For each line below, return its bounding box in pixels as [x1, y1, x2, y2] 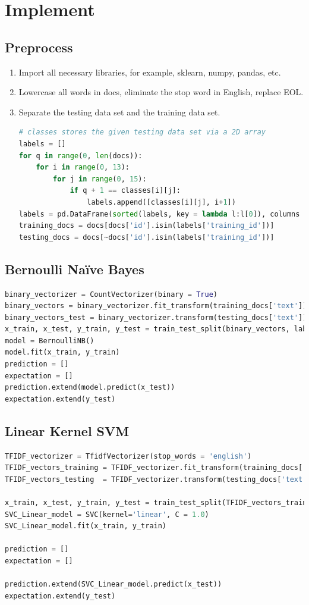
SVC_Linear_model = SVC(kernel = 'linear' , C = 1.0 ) [5, 510, 209, 519]
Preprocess [5, 37, 73, 56]
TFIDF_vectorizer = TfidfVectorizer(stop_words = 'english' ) [5, 452, 252, 460]
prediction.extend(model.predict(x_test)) [5, 383, 175, 392]
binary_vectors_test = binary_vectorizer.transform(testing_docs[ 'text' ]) [5, 313, 307, 322]
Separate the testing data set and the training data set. [18, 105, 220, 118]
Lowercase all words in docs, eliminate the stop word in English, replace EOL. [18, 86, 304, 98]
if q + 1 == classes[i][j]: [70, 186, 181, 195]
